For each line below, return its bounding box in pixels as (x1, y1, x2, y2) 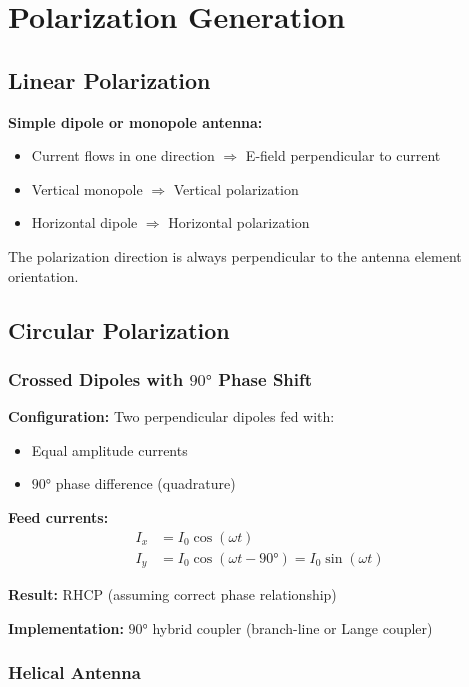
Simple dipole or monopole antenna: (8, 111, 263, 132)
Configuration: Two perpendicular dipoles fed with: (8, 406, 335, 427)
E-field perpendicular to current (245, 145, 441, 166)
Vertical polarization (173, 178, 299, 199)
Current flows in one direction (31, 145, 215, 166)
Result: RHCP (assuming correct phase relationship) (8, 584, 337, 605)
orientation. (8, 265, 79, 286)
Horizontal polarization (168, 212, 310, 233)
